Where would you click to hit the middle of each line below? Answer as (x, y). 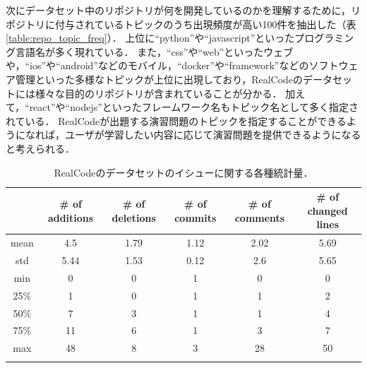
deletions (134, 217)
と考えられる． (40, 148)
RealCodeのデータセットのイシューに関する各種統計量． (183, 172)
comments (260, 217)
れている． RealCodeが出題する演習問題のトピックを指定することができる (176, 120)
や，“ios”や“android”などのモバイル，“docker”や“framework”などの (157, 65)
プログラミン (324, 38)
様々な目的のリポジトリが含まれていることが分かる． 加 (165, 93)
